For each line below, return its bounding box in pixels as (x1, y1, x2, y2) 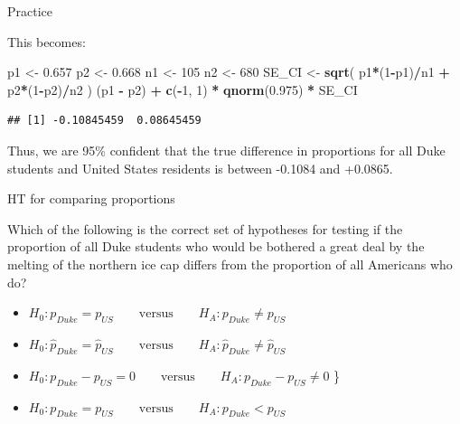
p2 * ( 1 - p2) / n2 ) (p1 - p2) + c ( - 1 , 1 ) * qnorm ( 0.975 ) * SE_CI (7, 80, 358, 99)
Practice (7, 2, 53, 20)
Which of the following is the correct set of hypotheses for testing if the (7, 219, 403, 238)
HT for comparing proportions (7, 189, 175, 208)
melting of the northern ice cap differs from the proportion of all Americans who (7, 254, 453, 273)
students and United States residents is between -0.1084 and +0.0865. (7, 158, 393, 177)
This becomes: (7, 32, 86, 51)
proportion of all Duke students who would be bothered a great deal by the (7, 237, 425, 256)
